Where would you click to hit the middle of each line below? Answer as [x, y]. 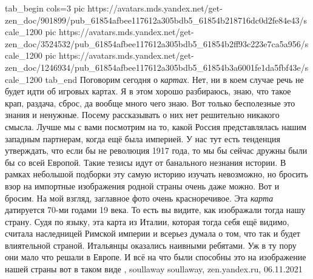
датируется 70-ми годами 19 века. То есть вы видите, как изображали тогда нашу [155, 210]
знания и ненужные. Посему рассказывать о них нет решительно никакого [142, 115]
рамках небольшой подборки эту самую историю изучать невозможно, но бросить [156, 174]
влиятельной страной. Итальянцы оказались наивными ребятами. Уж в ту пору [151, 245]
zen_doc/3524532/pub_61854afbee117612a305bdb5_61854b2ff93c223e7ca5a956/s [157, 43]
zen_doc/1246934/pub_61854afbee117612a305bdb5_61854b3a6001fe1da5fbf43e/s [157, 67]
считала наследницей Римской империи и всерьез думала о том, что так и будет [153, 233]
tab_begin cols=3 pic [45, 8]
